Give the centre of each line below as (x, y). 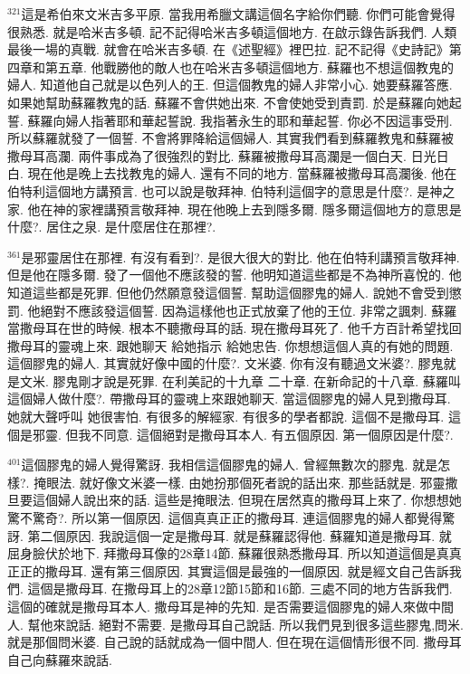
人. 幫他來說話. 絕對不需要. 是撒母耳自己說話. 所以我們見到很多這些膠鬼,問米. (235, 624)
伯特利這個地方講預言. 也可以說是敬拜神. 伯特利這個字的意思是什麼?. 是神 (225, 190)
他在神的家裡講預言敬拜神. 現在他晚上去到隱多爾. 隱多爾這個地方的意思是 (245, 209)
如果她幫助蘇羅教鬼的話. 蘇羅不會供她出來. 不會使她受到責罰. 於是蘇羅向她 (228, 102)
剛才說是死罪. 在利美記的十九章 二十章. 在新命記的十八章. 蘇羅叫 (269, 380)
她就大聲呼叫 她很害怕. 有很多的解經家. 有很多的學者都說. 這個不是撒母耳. (226, 417)
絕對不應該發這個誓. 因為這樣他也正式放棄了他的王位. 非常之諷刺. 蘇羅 (249, 310)
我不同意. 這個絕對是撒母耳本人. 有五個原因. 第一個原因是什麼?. (266, 434)
